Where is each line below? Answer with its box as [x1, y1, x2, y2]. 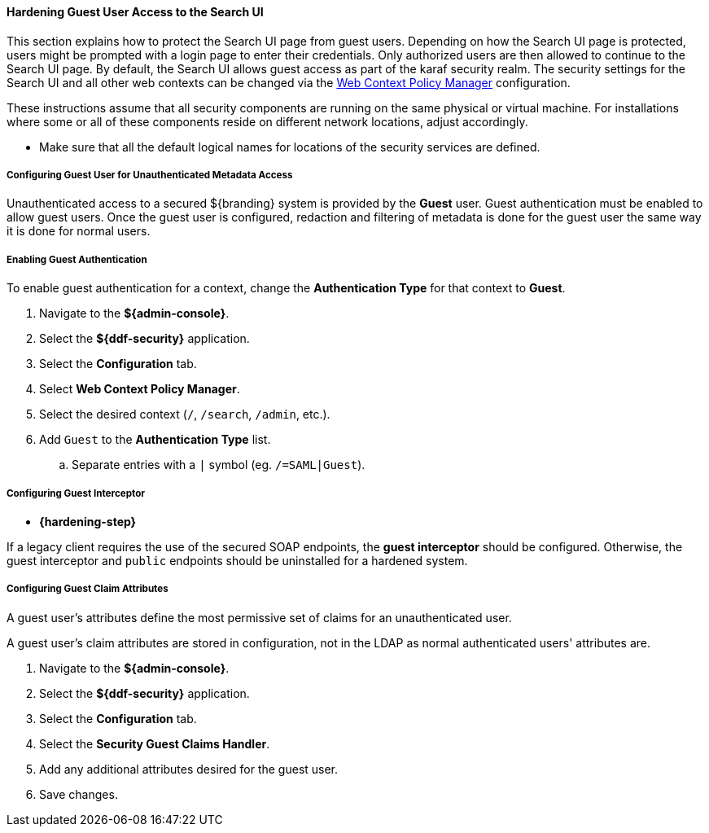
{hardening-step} [39, 514, 137, 528]
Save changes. [39, 787, 118, 801]
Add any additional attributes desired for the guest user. [39, 761, 339, 776]
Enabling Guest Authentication [7, 253, 147, 265]
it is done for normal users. [7, 224, 151, 239]
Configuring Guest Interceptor [7, 487, 145, 499]
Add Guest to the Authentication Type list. [39, 432, 271, 447]
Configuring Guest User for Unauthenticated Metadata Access [7, 169, 293, 181]
